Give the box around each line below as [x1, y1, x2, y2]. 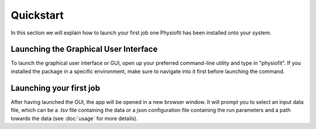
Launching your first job [11, 83, 101, 93]
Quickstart [11, 9, 64, 22]
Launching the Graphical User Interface [11, 44, 158, 54]
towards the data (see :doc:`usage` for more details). [11, 114, 138, 122]
